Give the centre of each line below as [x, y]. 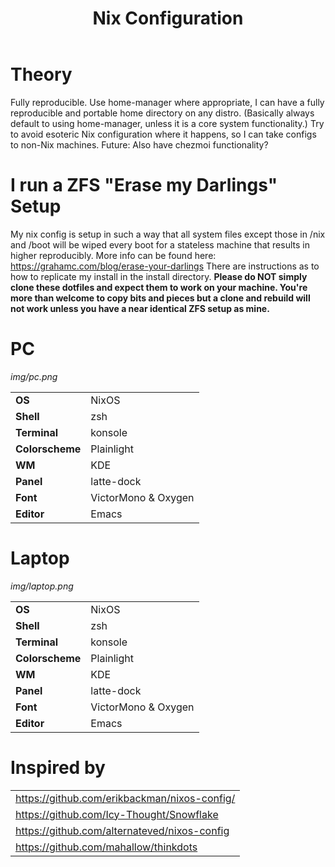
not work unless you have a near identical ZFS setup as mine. [140, 308]
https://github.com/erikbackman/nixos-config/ [125, 798]
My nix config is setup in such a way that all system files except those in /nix [168, 234]
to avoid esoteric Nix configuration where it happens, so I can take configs [163, 134]
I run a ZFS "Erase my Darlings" [144, 185]
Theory [41, 74]
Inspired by [58, 767]
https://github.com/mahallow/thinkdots [106, 847]
